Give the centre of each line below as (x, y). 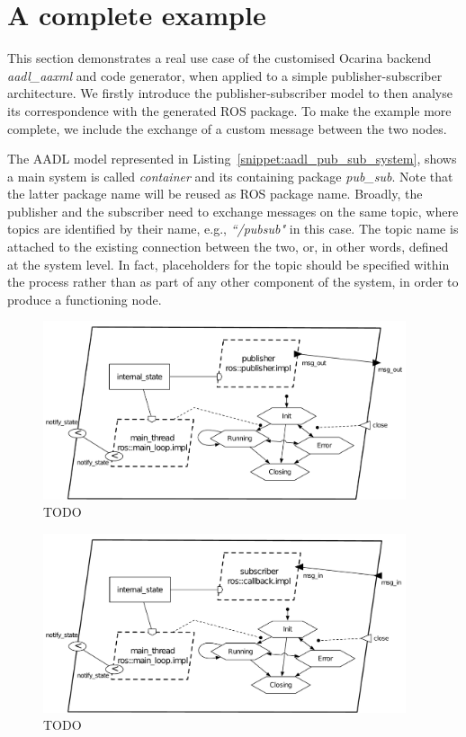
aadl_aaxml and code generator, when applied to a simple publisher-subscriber (225, 75)
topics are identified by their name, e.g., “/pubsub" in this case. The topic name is (233, 229)
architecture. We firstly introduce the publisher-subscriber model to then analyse (230, 93)
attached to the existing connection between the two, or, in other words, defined (228, 247)
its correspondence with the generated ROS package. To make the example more (229, 110)
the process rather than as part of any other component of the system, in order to (233, 282)
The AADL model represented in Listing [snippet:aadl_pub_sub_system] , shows (232, 159)
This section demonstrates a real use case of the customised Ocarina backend (220, 58)
